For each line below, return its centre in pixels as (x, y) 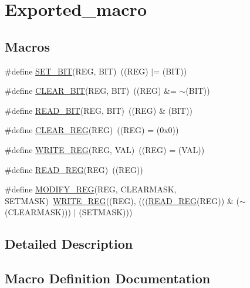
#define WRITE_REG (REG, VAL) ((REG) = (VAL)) (105, 149)
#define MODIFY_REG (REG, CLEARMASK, (91, 189)
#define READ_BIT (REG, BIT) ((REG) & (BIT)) (99, 110)
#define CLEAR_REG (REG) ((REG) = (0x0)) (92, 130)
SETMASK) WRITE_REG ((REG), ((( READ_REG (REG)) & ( (122, 200)
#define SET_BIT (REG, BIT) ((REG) (77, 71)
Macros (27, 46)
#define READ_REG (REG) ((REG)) (74, 169)
